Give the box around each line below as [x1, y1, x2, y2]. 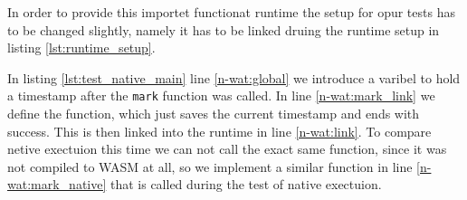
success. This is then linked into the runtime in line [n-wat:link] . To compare [7, 121, 432, 140]
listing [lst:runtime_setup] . [7, 38, 156, 57]
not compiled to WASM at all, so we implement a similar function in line [7, 157, 413, 176]
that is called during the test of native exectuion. [110, 175, 382, 194]
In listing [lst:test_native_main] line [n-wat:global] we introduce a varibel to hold [7, 68, 461, 87]
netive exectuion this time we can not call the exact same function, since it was [7, 139, 447, 158]
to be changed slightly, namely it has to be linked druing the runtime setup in [7, 20, 440, 39]
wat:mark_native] [7, 175, 107, 194]
